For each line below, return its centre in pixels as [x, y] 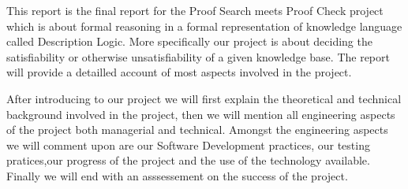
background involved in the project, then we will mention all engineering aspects [201, 114]
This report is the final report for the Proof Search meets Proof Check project [195, 10]
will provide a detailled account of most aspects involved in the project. [179, 72]
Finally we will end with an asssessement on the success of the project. [177, 175]
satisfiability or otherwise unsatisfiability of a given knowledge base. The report [198, 56]
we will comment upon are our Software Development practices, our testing [188, 145]
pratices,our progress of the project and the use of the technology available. [188, 160]
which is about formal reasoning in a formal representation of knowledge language [204, 26]
